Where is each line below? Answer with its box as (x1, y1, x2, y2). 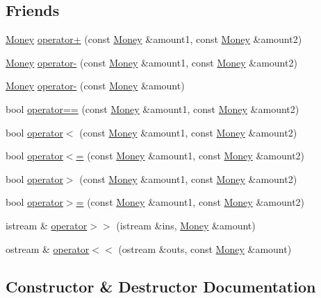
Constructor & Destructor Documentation (6, 275, 316, 297)
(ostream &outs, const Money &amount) (118, 241, 292, 256)
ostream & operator (6, 241, 90, 256)
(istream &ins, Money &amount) (116, 218, 256, 232)
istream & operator (6, 218, 88, 232)
